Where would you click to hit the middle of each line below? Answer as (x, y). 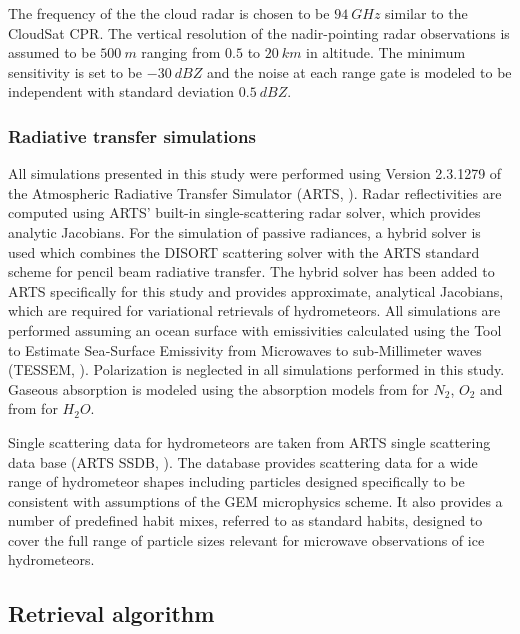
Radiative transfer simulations (132, 135)
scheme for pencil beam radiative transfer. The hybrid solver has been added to (251, 271)
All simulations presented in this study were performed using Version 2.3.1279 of (255, 173)
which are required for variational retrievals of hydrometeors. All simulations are (254, 310)
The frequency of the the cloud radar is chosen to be (169, 13)
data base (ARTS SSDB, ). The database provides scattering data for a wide (243, 461)
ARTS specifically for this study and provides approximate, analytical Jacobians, (256, 290)
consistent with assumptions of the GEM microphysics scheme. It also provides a (255, 500)
